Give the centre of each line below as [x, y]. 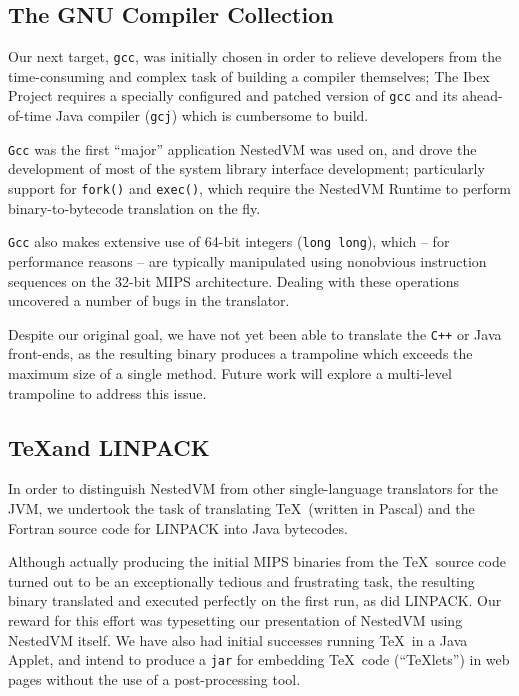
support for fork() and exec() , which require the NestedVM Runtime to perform [260, 188]
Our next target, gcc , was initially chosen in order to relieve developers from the [255, 56]
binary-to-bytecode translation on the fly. [134, 207]
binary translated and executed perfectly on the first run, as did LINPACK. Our [255, 600]
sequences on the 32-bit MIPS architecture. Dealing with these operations [234, 280]
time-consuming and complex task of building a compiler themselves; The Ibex [249, 75]
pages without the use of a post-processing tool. [154, 678]
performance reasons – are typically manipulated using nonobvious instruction [247, 260]
